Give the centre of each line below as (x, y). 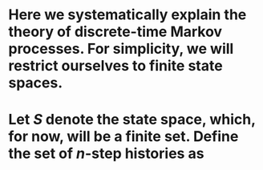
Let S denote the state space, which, (132, 120)
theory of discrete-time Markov (115, 32)
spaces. (36, 83)
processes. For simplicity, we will (121, 49)
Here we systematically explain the (127, 15)
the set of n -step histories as (106, 154)
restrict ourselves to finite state (115, 66)
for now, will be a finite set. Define (123, 137)
